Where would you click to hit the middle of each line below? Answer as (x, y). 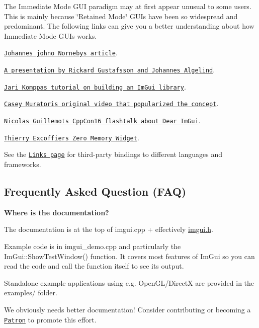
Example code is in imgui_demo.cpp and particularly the (93, 246)
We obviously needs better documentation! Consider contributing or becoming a (127, 309)
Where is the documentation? (57, 212)
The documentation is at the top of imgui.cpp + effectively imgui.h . (109, 229)
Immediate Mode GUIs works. (51, 35)
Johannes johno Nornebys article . (61, 53)
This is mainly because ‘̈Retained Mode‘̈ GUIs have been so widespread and (121, 16)
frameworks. (23, 164)
